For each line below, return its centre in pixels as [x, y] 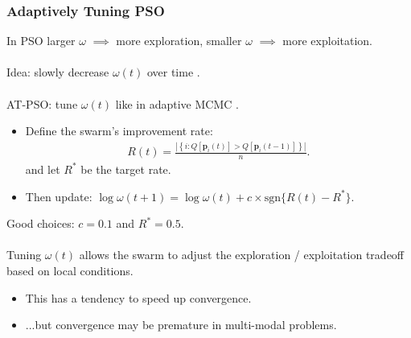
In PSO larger [41, 41]
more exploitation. [327, 41]
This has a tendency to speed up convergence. [138, 297]
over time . [173, 72]
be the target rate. [126, 169]
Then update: [59, 196]
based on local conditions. [70, 270]
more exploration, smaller [179, 41]
